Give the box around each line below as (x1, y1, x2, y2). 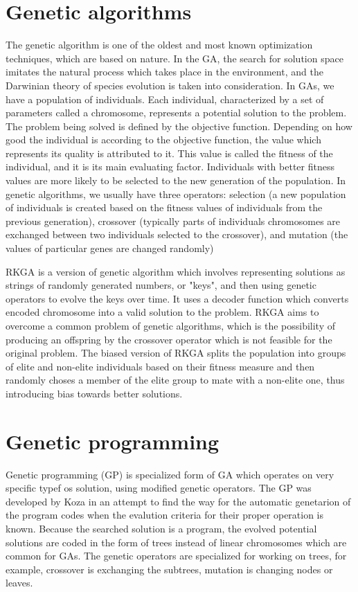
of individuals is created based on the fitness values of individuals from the (6, 200, 323, 215)
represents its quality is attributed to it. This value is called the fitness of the (6, 145, 333, 160)
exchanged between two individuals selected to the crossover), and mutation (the (6, 227, 348, 242)
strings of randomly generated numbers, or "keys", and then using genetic (6, 278, 316, 292)
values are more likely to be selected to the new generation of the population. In (6, 173, 346, 188)
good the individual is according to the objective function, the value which (6, 132, 321, 147)
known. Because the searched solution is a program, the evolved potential (6, 521, 317, 536)
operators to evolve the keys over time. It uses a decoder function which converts (6, 291, 349, 305)
